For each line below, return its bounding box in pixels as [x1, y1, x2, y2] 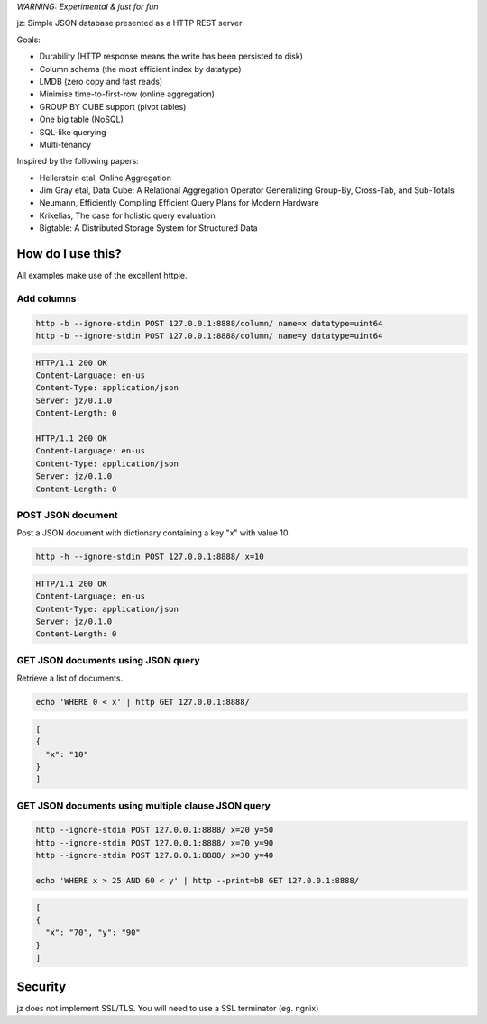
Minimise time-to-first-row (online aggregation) [39, 88, 216, 99]
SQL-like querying [39, 126, 107, 137]
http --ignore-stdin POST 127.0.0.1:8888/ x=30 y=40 [35, 850, 274, 861]
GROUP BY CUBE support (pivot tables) [39, 101, 187, 112]
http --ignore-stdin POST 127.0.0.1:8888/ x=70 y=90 [35, 837, 274, 847]
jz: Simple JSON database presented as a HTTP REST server [16, 18, 243, 29]
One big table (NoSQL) [39, 114, 124, 125]
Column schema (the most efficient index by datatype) [39, 63, 243, 74]
